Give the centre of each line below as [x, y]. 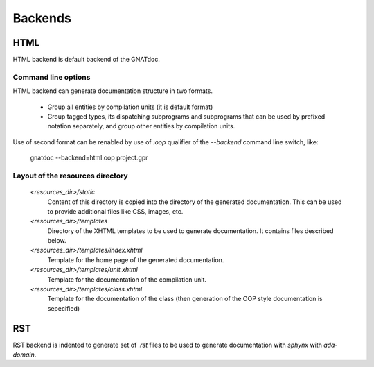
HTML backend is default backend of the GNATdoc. [87, 60]
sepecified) [64, 308]
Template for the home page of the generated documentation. [136, 259]
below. [57, 241]
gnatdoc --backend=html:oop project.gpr [89, 158]
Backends [42, 18]
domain [24, 355]
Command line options [52, 77]
